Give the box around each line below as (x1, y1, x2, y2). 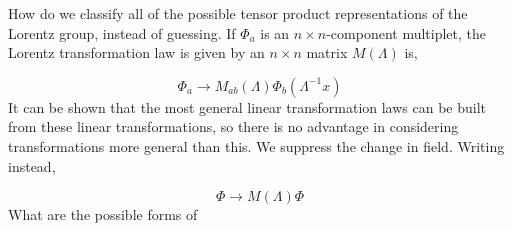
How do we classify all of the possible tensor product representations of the (8, 3, 468, 23)
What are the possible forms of (8, 204, 198, 225)
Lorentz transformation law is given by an (8, 42, 265, 63)
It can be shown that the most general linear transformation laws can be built (8, 96, 487, 117)
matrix (306, 42, 348, 63)
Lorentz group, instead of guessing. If (8, 22, 236, 43)
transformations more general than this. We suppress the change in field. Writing (8, 135, 505, 156)
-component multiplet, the (326, 22, 487, 43)
